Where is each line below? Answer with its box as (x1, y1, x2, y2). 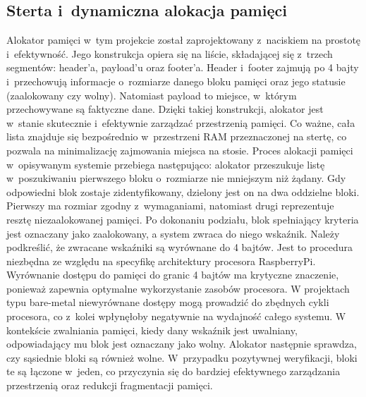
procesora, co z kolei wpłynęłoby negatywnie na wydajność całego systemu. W (6, 309, 346, 324)
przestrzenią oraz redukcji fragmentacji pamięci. (6, 378, 213, 393)
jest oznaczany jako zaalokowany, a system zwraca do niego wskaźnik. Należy (6, 226, 340, 240)
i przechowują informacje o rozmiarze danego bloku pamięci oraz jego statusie (6, 73, 346, 88)
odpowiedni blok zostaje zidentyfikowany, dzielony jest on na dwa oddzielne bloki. (6, 184, 360, 199)
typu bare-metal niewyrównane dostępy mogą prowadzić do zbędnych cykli (6, 295, 329, 310)
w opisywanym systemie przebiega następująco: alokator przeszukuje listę (6, 157, 325, 171)
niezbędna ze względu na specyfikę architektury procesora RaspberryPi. (6, 253, 316, 268)
